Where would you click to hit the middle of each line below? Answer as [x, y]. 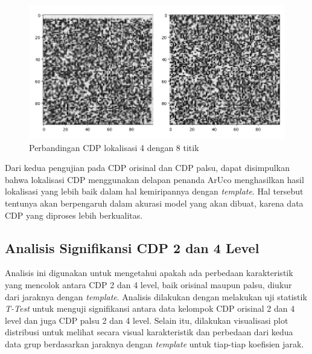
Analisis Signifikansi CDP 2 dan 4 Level [132, 247]
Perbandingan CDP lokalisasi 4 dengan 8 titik [114, 147]
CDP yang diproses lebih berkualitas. [74, 215]
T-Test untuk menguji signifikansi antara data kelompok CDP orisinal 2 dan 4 [150, 308]
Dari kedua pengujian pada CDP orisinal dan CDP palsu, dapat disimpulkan [147, 168]
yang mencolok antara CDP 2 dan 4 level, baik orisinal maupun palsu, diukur [148, 285]
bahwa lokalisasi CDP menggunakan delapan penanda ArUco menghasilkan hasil [154, 179]
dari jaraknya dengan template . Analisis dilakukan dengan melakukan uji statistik [156, 296]
